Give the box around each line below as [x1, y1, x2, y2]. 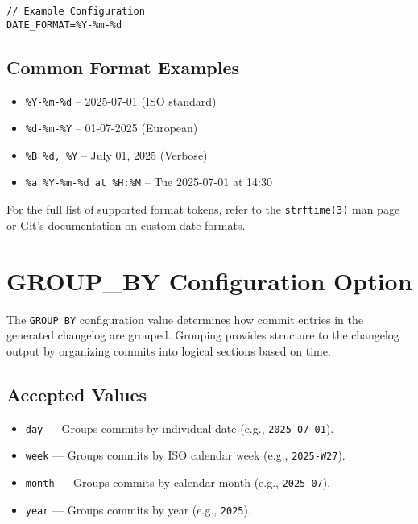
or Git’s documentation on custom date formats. [6, 216, 246, 233]
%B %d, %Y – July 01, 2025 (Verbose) [25, 146, 208, 163]
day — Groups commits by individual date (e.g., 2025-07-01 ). [25, 419, 334, 436]
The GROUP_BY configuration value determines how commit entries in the [6, 310, 363, 327]
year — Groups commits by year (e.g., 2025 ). [25, 501, 251, 518]
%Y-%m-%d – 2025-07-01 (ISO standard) [25, 92, 217, 109]
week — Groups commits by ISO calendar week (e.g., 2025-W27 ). [25, 447, 346, 464]
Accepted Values [6, 381, 147, 406]
